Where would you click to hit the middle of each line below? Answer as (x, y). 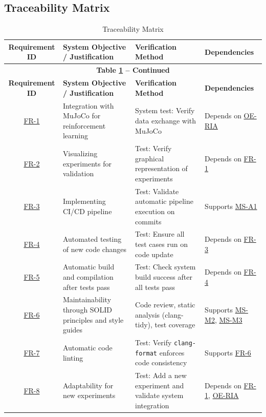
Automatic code (87, 347)
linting (73, 357)
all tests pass (155, 287)
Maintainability (87, 299)
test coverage (175, 325)
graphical (150, 158)
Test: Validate (157, 191)
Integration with (88, 105)
